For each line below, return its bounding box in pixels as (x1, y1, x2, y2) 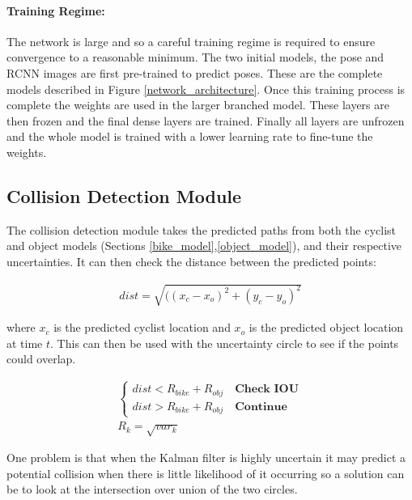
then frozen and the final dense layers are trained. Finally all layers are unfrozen (6, 112, 405, 129)
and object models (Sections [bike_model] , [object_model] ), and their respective (6, 237, 402, 254)
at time (6, 334, 43, 351)
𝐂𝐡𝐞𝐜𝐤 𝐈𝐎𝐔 (235, 383, 299, 396)
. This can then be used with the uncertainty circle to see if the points (50, 334, 399, 351)
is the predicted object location (248, 319, 404, 336)
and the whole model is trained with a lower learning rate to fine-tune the (6, 128, 373, 145)
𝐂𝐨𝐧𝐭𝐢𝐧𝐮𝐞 (235, 400, 287, 413)
